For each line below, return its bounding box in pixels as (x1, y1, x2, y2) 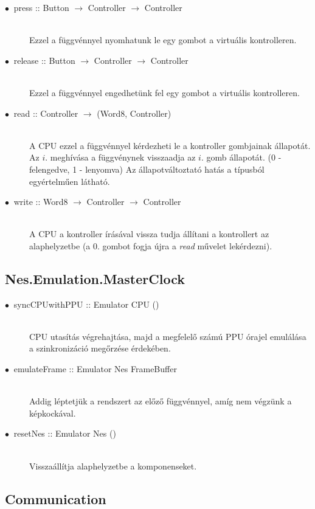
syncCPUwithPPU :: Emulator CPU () (13, 297, 159, 310)
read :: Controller (13, 106, 78, 119)
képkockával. (29, 406, 76, 419)
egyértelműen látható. (29, 175, 110, 187)
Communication (5, 489, 106, 508)
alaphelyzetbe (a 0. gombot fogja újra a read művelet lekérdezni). (29, 239, 272, 252)
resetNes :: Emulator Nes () (13, 427, 116, 440)
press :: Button (13, 1, 69, 13)
